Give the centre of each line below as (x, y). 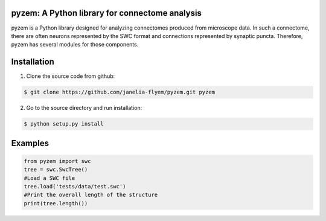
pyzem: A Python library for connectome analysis (107, 13)
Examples (30, 143)
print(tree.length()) (56, 203)
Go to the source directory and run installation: (84, 108)
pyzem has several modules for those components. (75, 45)
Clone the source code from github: (71, 76)
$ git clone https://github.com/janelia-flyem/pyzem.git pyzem (120, 92)
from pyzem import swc (57, 161)
